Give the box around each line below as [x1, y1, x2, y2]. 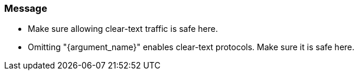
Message [4, 2, 47, 14]
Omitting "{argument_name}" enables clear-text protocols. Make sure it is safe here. [28, 42, 355, 53]
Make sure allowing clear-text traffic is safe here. [28, 24, 218, 34]
